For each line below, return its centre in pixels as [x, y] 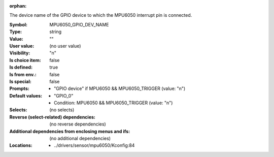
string [56, 32]
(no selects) [62, 110]
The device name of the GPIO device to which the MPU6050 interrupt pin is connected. [101, 15]
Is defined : [21, 67]
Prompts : [20, 88]
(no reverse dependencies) [78, 124]
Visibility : [20, 53]
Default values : [26, 96]
